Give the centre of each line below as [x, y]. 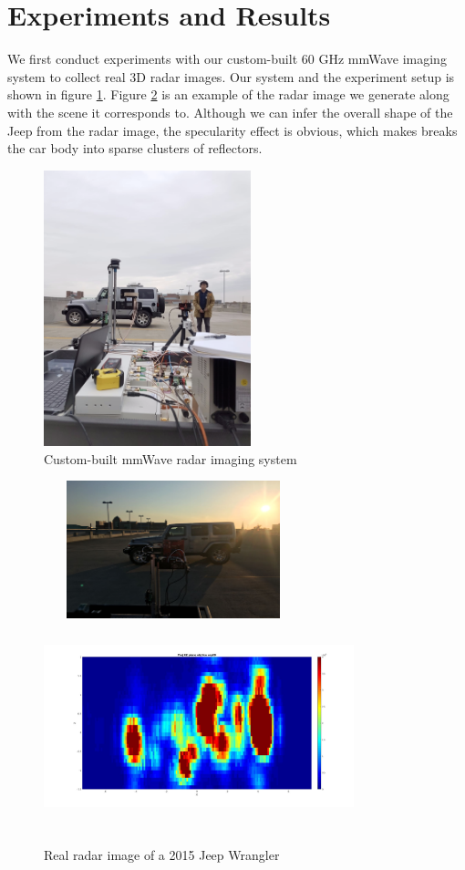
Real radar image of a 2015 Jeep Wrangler [162, 855]
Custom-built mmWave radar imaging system [170, 458]
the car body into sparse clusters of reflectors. [135, 148]
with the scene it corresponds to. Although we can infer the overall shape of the [230, 112]
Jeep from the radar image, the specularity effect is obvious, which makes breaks [232, 130]
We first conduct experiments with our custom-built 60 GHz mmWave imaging [227, 59]
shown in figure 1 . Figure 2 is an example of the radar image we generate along [228, 94]
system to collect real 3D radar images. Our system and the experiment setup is [231, 76]
